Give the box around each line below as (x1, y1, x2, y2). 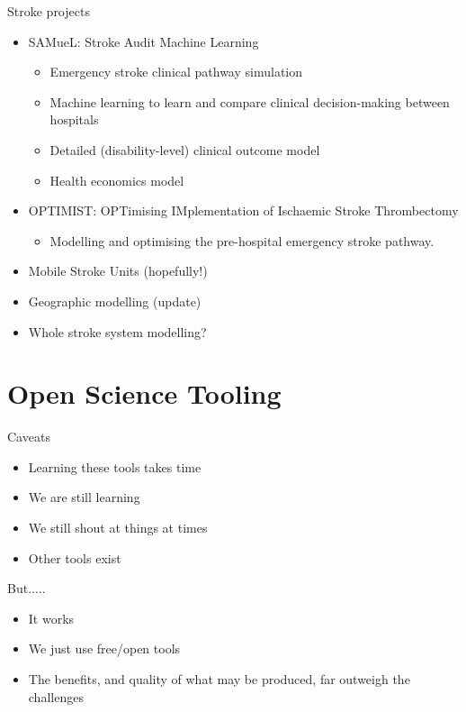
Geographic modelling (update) (28, 291, 202, 310)
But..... (7, 579, 46, 598)
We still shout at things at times (28, 518, 208, 537)
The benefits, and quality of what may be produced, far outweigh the (28, 670, 410, 688)
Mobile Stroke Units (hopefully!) (28, 261, 208, 280)
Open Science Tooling (7, 375, 282, 412)
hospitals (49, 110, 99, 129)
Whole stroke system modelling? (28, 322, 207, 341)
